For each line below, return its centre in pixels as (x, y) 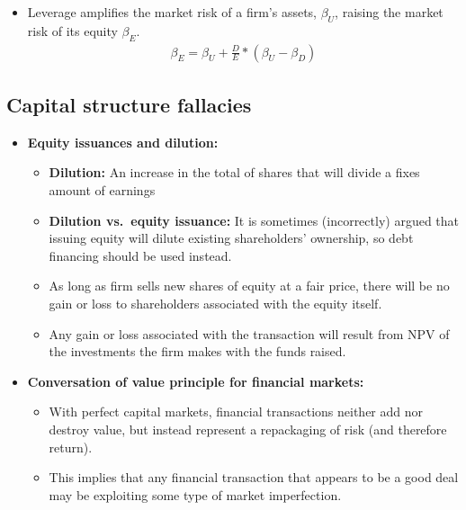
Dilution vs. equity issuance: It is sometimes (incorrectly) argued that (254, 220)
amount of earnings (102, 190)
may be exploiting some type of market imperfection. (195, 494)
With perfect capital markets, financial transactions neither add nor (236, 412)
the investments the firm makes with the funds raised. (197, 351)
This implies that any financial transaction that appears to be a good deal (254, 477)
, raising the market (389, 12)
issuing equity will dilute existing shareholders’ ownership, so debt (231, 238)
